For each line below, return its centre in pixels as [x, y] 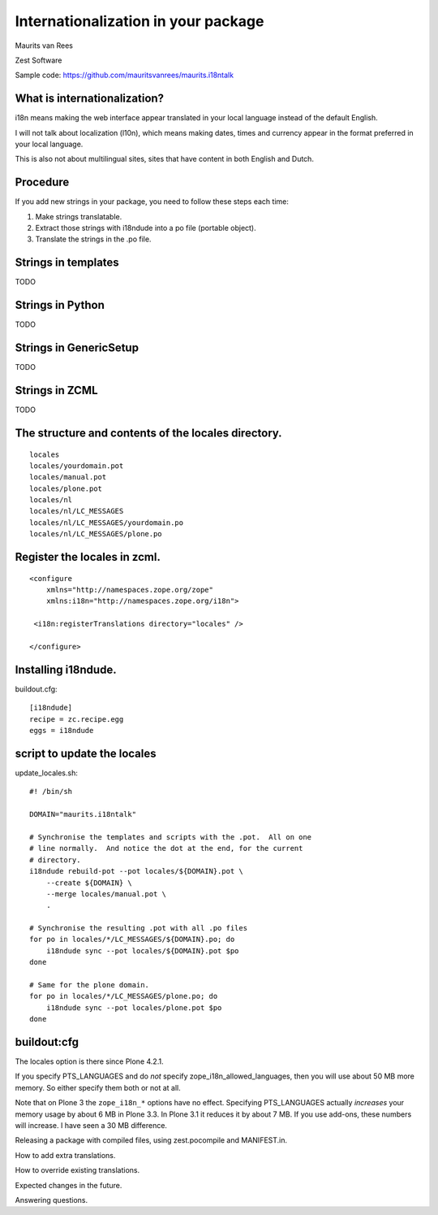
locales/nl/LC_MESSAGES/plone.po [96, 534]
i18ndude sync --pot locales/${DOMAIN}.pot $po [142, 950]
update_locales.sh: [47, 773]
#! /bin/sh [51, 792]
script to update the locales [86, 753]
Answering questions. [52, 1200]
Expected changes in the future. [69, 1185]
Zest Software [39, 60]
